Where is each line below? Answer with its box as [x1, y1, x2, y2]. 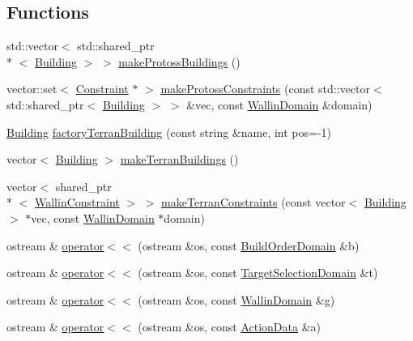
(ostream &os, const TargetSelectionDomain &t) [138, 264, 378, 281]
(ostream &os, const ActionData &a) [138, 318, 321, 335]
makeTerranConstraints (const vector [161, 194, 346, 211]
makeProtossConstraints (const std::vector [160, 80, 371, 97]
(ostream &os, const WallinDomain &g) [138, 291, 335, 308]
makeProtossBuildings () [118, 53, 241, 70]
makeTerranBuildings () [120, 151, 239, 168]
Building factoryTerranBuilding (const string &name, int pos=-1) [6, 123, 332, 140]
